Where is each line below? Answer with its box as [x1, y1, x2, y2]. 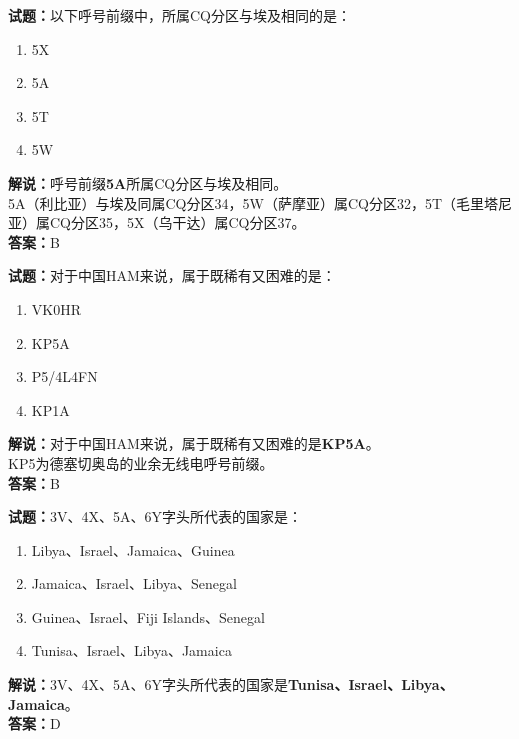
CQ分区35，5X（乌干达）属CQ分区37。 [49, 212, 306, 233]
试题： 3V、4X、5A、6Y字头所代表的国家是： [8, 506, 302, 527]
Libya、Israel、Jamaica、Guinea [31, 539, 235, 560]
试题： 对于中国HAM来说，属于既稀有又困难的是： [8, 265, 336, 286]
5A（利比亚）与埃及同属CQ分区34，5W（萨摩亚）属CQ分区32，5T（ [8, 192, 456, 213]
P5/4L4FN [31, 366, 98, 387]
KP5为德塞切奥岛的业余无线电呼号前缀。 [8, 452, 274, 473]
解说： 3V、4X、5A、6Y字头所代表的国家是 [8, 674, 288, 695]
